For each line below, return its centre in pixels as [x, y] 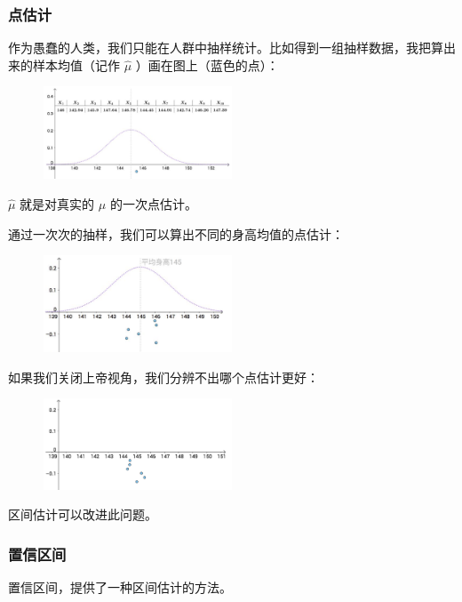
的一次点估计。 [153, 203]
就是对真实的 [57, 203]
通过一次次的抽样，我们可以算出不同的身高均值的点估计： [176, 233]
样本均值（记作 [76, 64]
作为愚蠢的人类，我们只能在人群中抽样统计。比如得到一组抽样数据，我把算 [226, 48]
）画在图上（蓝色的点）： [207, 64]
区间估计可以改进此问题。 [83, 514]
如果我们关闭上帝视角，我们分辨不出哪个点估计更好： [163, 377]
